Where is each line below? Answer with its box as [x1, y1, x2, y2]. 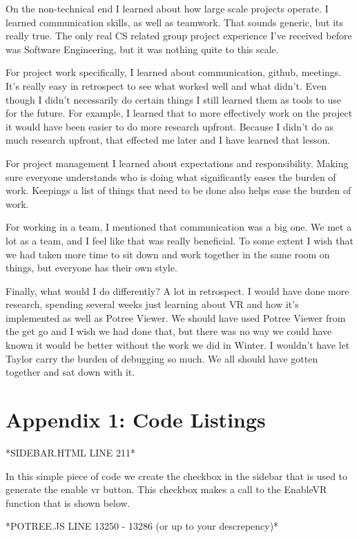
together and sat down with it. [6, 365, 135, 379]
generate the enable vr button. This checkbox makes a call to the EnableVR [6, 482, 327, 497]
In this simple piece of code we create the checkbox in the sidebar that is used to [6, 468, 348, 483]
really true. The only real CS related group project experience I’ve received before [6, 28, 352, 43]
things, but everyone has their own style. [6, 260, 177, 275]
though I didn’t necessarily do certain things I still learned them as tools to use [6, 92, 341, 106]
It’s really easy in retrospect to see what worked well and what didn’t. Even [6, 78, 327, 93]
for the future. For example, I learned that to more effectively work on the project [6, 106, 353, 120]
